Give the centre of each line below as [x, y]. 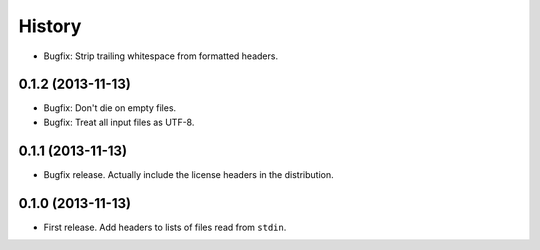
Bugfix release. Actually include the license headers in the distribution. [188, 174]
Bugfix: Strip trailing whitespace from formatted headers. [161, 56]
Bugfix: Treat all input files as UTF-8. [119, 122]
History [50, 26]
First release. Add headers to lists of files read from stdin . [165, 227]
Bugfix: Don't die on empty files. [110, 108]
